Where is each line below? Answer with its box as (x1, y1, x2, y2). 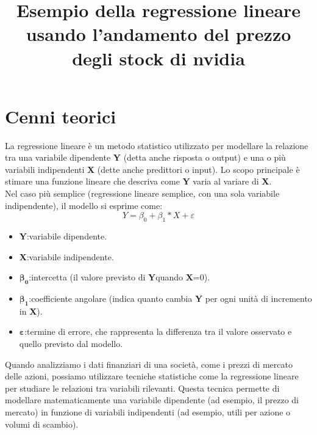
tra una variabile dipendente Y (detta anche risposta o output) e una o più (5, 151, 286, 164)
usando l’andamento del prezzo (26, 21, 291, 46)
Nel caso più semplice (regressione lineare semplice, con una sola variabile (5, 187, 280, 200)
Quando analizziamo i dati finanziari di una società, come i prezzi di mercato (5, 357, 293, 370)
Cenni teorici (5, 103, 116, 128)
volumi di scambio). (5, 417, 79, 430)
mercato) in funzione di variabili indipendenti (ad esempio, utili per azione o (5, 405, 291, 418)
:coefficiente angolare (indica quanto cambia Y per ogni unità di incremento (29, 292, 312, 305)
